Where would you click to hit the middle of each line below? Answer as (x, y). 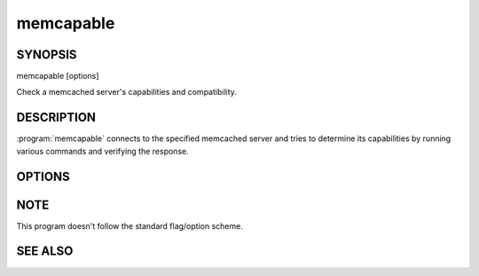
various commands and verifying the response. (103, 151)
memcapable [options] (58, 76)
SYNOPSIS (47, 55)
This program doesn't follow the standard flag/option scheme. (130, 225)
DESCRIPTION (56, 118)
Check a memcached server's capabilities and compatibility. (126, 92)
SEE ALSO (45, 252)
